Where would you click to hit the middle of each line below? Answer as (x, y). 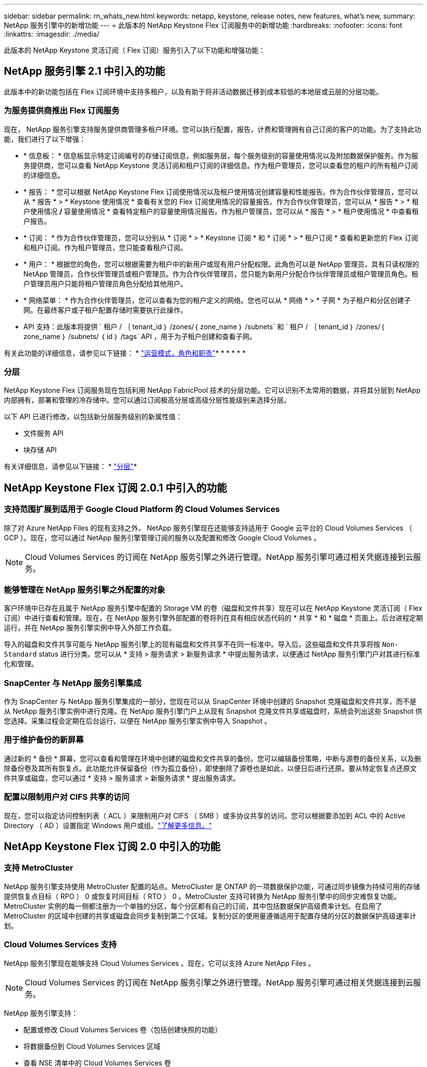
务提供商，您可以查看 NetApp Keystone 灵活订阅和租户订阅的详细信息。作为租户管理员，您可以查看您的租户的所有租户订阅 (221, 165)
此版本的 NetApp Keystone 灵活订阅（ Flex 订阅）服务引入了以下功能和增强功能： (135, 50)
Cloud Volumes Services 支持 (60, 945)
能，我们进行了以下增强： (45, 139)
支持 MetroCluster (39, 868)
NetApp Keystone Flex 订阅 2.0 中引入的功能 (112, 846)
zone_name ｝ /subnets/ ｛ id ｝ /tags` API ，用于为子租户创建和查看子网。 (140, 336)
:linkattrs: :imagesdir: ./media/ (52, 34)
